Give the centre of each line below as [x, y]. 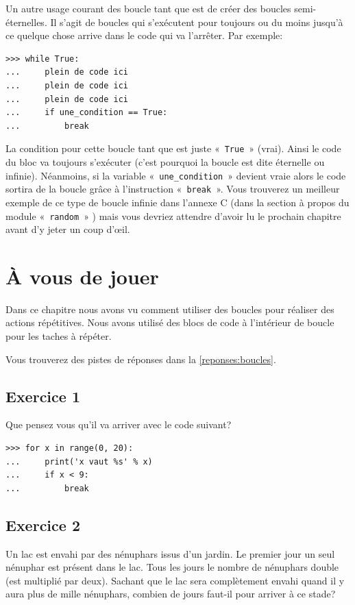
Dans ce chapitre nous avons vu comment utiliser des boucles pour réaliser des [170, 309]
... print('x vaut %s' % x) [79, 461]
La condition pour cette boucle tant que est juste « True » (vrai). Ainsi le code [173, 148]
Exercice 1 [43, 396]
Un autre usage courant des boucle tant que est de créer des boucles [148, 8]
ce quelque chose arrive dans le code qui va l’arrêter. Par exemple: [144, 35]
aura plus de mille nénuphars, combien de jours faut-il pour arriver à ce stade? [171, 594]
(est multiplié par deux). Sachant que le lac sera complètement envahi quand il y [175, 580]
